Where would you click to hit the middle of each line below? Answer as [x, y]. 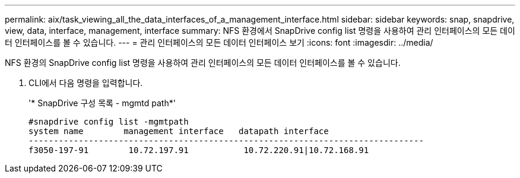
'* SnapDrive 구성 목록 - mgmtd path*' [102, 103]
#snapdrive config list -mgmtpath [109, 122]
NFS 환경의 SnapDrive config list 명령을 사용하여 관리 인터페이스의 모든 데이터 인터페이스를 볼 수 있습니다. [203, 63]
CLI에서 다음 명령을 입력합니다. [86, 83]
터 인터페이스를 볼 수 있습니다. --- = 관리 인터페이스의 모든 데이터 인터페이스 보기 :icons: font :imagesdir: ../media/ [219, 42]
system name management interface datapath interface [179, 131]
